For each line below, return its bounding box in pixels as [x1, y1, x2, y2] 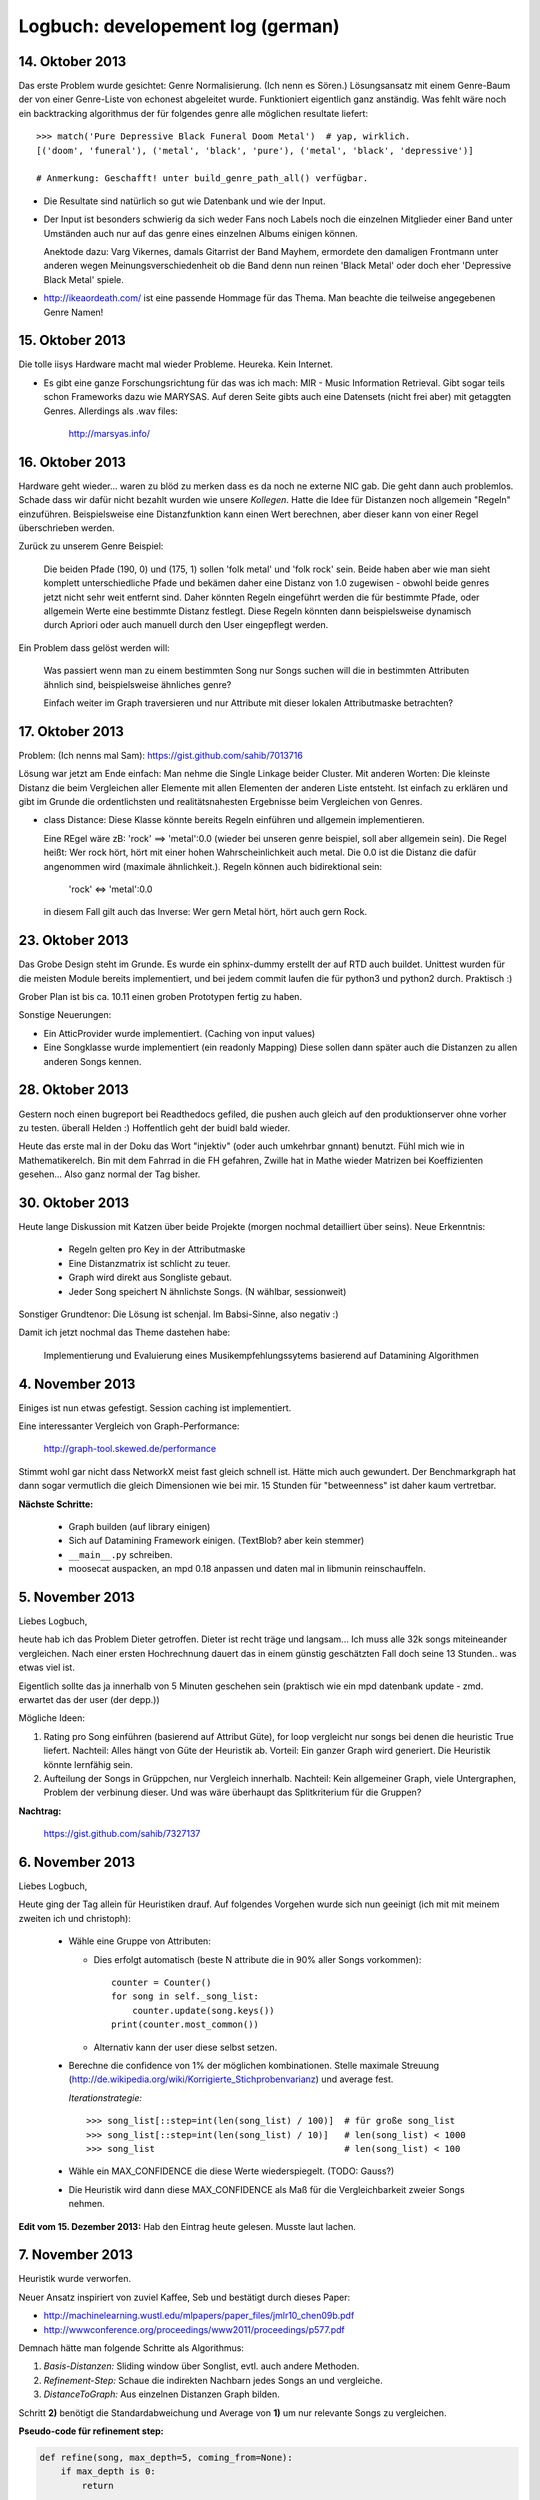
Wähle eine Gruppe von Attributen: [68, 1935, 212, 1947]
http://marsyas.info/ [68, 428, 150, 439]
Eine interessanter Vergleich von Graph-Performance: [18, 1420, 240, 1432]
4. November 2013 [18, 1375, 136, 1392]
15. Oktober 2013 [18, 332, 126, 349]
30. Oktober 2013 [18, 1194, 130, 1211]
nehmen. [68, 2198, 105, 2210]
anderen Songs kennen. [43, 1055, 142, 1067]
